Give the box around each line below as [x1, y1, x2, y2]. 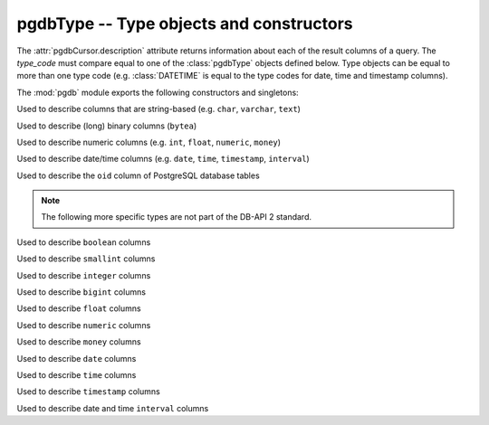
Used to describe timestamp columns [16, 386, 160, 397]
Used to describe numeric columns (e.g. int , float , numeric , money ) [16, 137, 281, 147]
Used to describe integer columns [16, 269, 151, 280]
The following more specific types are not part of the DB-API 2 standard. [41, 212, 312, 222]
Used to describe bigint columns [16, 287, 147, 297]
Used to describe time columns [16, 369, 137, 380]
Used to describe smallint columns [16, 253, 156, 264]
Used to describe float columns [16, 303, 141, 314]
